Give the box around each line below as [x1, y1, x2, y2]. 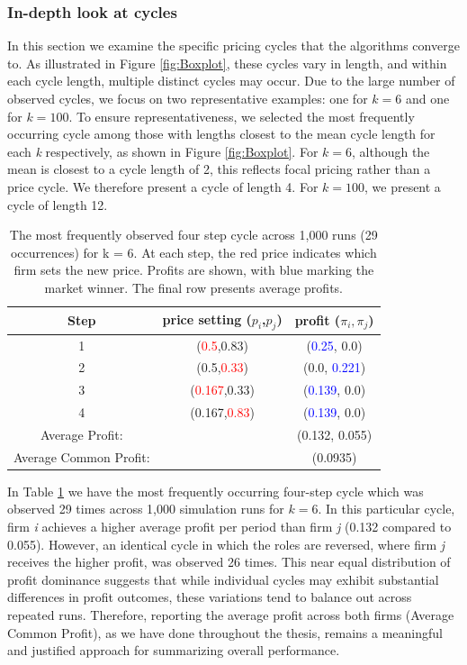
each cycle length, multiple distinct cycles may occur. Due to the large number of [7, 71, 455, 90]
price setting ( [162, 309, 252, 328]
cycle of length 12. [7, 195, 108, 214]
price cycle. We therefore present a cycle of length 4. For [7, 177, 319, 196]
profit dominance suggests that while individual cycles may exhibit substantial [7, 569, 439, 588]
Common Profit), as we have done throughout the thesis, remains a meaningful [7, 623, 444, 642]
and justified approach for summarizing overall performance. [7, 641, 340, 660]
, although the [351, 141, 430, 160]
